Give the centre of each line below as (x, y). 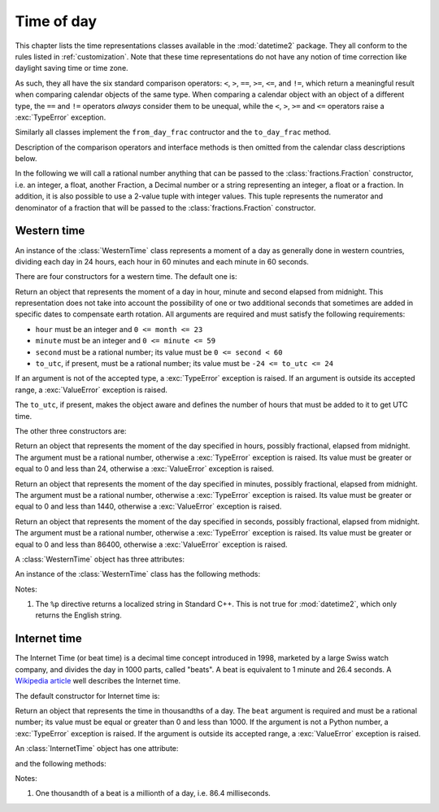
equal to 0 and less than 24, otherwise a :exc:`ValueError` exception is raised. (144, 469)
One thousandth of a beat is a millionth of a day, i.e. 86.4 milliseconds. (153, 793)
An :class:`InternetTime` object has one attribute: (97, 749)
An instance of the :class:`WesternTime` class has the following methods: (138, 574)
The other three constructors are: (71, 431)
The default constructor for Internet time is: (87, 696)
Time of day (56, 21)
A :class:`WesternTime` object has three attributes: (100, 559)
